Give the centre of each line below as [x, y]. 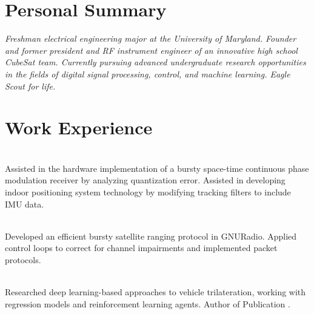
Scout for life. [30, 86]
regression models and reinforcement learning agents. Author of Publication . [148, 303]
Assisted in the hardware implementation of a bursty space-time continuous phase [157, 168]
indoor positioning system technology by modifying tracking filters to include [148, 192]
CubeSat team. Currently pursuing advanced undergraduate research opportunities [155, 62]
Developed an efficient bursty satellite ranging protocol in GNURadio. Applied [151, 236]
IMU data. [25, 204]
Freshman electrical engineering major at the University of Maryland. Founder [151, 38]
